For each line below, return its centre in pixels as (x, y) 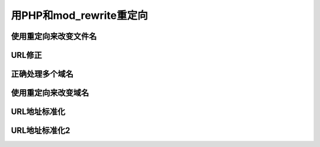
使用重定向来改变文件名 (54, 36)
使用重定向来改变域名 (50, 93)
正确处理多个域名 (42, 74)
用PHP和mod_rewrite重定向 (79, 15)
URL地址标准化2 (41, 131)
